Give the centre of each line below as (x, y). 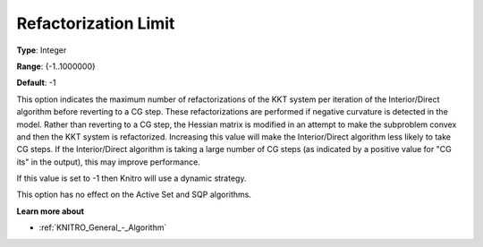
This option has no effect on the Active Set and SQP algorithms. (134, 195)
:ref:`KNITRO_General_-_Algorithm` (103, 227)
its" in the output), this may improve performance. (108, 162)
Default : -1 (36, 83)
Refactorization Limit (96, 23)
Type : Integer (42, 50)
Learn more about (51, 211)
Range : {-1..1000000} (56, 66)
